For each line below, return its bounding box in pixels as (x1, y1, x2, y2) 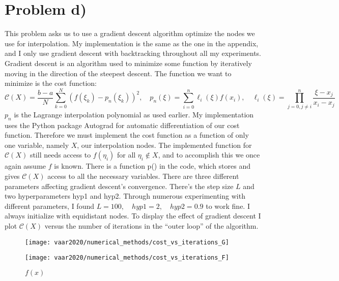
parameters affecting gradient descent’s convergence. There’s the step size (5, 180, 234, 191)
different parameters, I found (5, 200, 94, 211)
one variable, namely (5, 139, 69, 150)
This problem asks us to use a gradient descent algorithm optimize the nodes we (5, 28, 255, 39)
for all (117, 149, 136, 160)
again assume (5, 161, 46, 171)
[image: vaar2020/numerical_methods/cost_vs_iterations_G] (25, 238, 229, 246)
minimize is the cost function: (5, 78, 97, 88)
